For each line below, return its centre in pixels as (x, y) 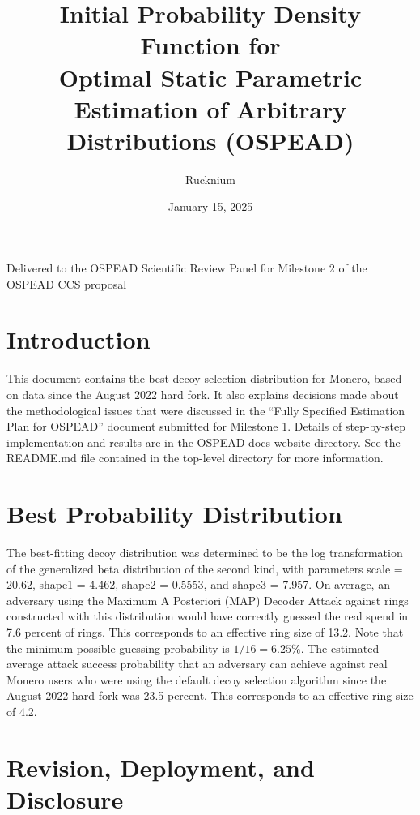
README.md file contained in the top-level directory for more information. (195, 458)
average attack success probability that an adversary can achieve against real (197, 664)
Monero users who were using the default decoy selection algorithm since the (197, 679)
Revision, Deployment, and (161, 767)
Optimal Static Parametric (210, 77)
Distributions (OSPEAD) (210, 140)
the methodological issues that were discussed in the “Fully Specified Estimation (206, 410)
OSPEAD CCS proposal (67, 283)
